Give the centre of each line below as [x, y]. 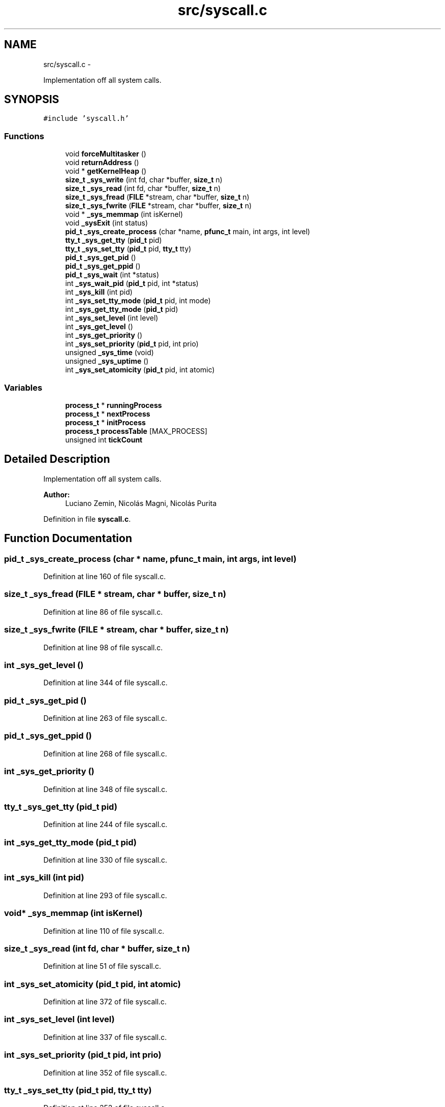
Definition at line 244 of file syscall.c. [105, 825]
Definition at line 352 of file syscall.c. [105, 1072]
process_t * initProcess [105, 422]
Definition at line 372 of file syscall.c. [105, 1002]
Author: [57, 494]
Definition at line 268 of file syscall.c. [105, 753]
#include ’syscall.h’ [86, 119]
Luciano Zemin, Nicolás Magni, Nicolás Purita [141, 503]
